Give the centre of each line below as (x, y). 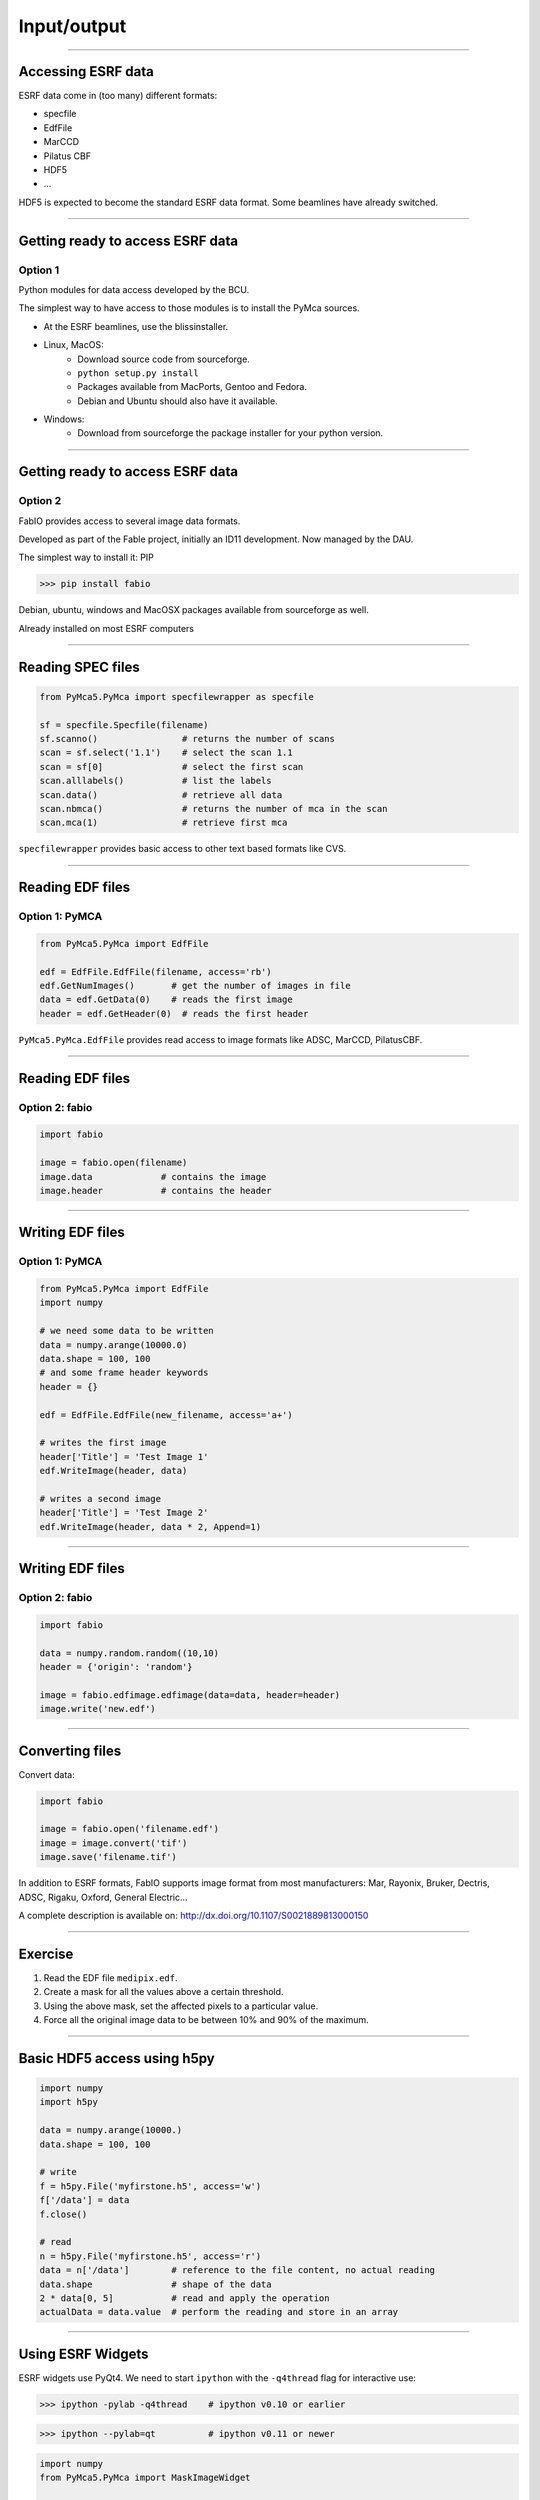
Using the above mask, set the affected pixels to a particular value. (181, 2006)
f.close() (63, 2214)
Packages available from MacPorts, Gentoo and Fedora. (192, 387)
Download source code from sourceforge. (163, 359)
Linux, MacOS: (73, 345)
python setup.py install (138, 373)
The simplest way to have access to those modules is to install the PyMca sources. (189, 308)
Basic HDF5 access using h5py (116, 2058)
